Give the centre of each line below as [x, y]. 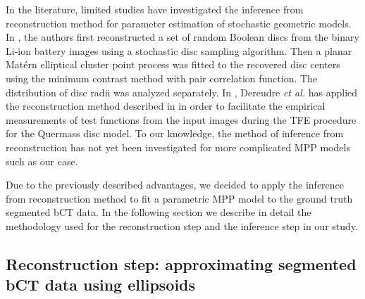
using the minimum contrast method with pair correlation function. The [162, 78]
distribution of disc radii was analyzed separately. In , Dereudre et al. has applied [182, 92]
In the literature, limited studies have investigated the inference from [155, 9]
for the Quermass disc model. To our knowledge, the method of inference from [175, 133]
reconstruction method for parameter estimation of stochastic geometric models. [179, 23]
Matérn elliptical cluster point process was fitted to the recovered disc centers [173, 64]
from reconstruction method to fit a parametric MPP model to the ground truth [179, 198]
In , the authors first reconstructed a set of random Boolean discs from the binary [182, 37]
